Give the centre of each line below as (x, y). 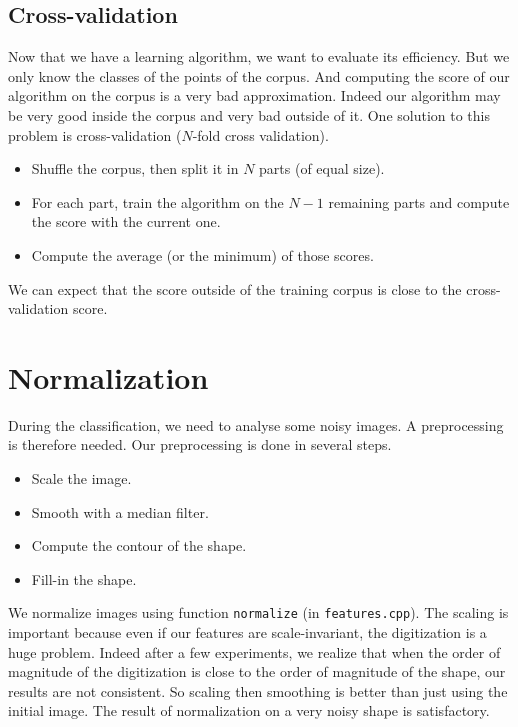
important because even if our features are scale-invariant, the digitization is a (247, 632)
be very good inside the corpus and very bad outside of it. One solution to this (249, 114)
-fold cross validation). (260, 134)
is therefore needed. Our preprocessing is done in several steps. (200, 444)
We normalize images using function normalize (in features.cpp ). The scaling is (258, 612)
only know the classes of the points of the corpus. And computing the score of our (259, 75)
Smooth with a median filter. (120, 511)
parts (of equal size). (322, 168)
